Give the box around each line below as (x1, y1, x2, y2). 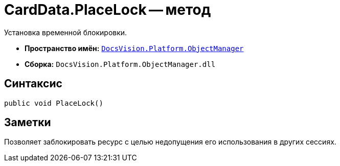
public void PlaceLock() (4, 99, 103, 107)
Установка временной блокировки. (4, 28, 127, 37)
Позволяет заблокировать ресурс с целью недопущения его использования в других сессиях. (4, 137, 336, 147)
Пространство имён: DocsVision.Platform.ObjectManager (25, 43, 244, 53)
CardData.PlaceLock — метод (4, 1, 211, 18)
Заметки (4, 116, 51, 129)
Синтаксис (4, 77, 62, 90)
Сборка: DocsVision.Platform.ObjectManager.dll (25, 59, 216, 68)
